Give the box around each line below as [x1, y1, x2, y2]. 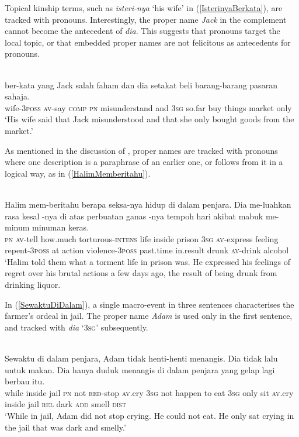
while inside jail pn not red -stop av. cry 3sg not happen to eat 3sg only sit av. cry [5, 386, 294, 398]
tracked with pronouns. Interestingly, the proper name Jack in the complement [5, 13, 287, 25]
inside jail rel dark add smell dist [5, 398, 127, 410]
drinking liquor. [5, 278, 61, 291]
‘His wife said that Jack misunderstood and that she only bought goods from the [5, 113, 294, 125]
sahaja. [5, 90, 30, 102]
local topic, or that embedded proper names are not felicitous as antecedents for [5, 36, 291, 48]
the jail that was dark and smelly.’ [5, 421, 126, 433]
